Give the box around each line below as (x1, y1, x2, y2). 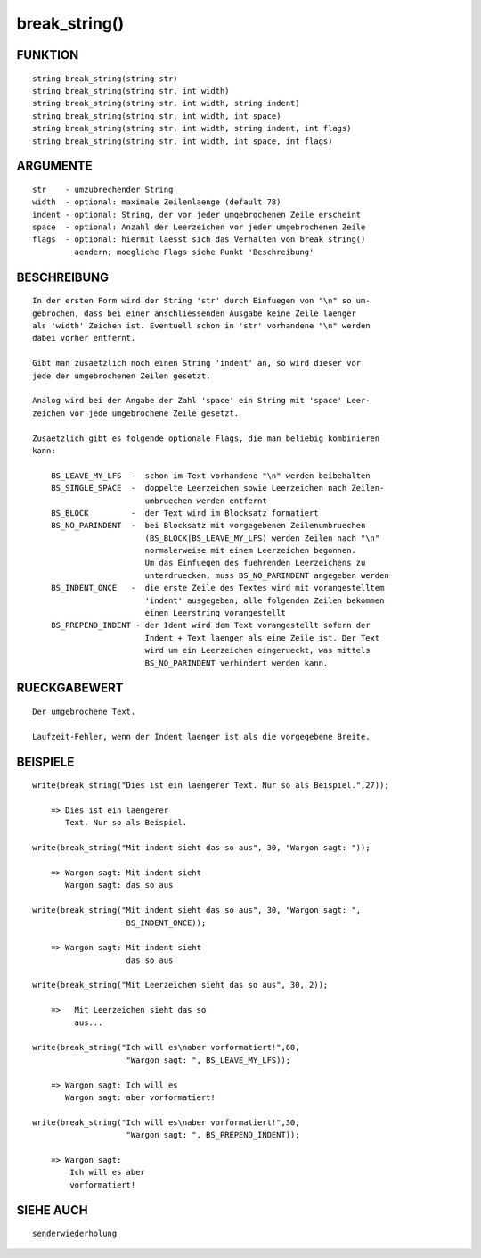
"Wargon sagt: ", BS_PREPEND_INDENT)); (126, 1130, 300, 1140)
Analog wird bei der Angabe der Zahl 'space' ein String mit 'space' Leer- (32, 395, 371, 406)
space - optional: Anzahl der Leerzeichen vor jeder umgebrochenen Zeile (32, 222, 366, 232)
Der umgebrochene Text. (32, 707, 136, 717)
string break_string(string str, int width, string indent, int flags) (32, 123, 352, 134)
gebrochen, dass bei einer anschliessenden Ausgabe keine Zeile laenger (32, 308, 356, 319)
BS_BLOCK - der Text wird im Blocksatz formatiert (50, 508, 320, 517)
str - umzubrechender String (32, 184, 174, 194)
